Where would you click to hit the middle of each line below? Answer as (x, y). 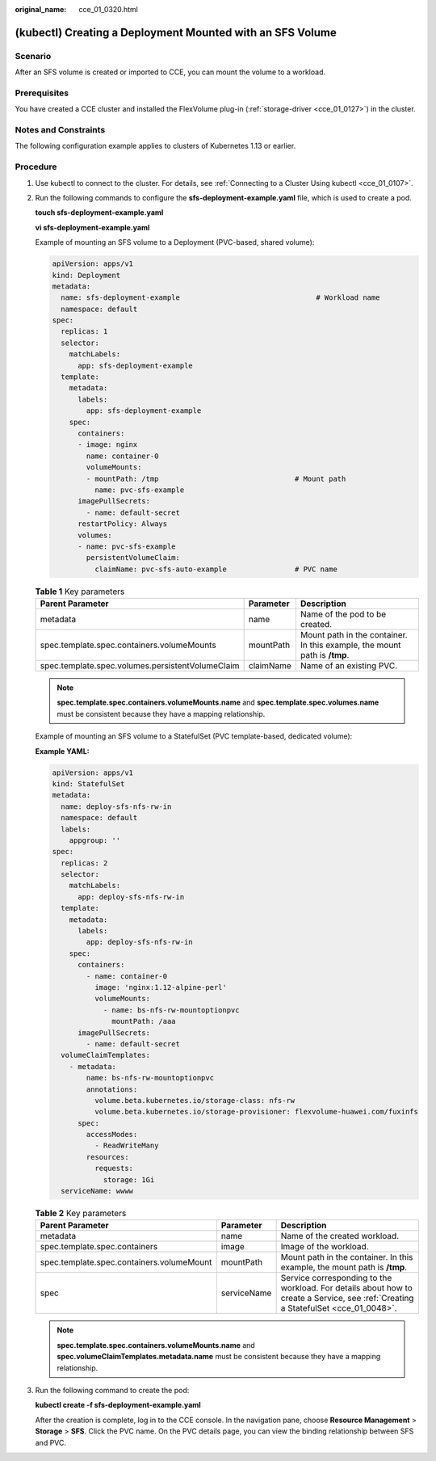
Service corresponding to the (336, 1278)
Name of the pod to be (343, 614)
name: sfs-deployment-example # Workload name (220, 298)
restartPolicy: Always (123, 524)
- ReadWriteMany (126, 1146)
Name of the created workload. (340, 1236)
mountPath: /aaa (144, 1021)
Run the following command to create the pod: (112, 1390)
